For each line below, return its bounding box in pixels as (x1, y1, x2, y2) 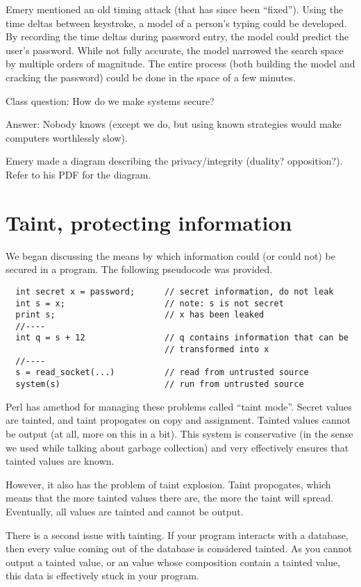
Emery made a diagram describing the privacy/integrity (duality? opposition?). (6, 154, 343, 168)
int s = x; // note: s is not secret (15, 298, 284, 308)
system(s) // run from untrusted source (15, 379, 304, 390)
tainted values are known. (6, 454, 115, 468)
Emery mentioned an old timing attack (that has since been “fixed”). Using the (6, 2, 344, 16)
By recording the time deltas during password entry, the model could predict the (6, 29, 349, 44)
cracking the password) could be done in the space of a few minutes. (6, 69, 296, 84)
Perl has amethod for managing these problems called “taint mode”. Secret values (6, 399, 352, 413)
